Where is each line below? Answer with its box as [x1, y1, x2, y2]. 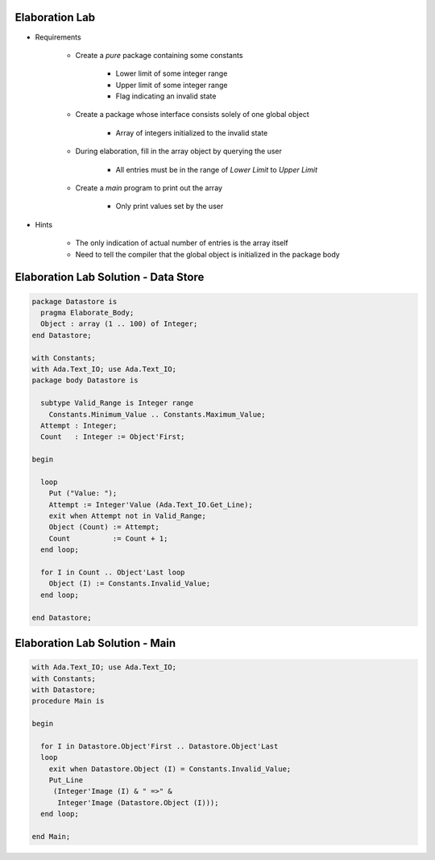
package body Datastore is [31, 376, 139, 385]
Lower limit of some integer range [115, 69, 228, 78]
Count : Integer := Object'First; [40, 432, 185, 441]
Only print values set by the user [115, 202, 224, 211]
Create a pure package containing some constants [75, 50, 243, 60]
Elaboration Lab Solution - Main [14, 636, 176, 649]
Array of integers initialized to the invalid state [115, 127, 268, 137]
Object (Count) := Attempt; [48, 523, 160, 532]
